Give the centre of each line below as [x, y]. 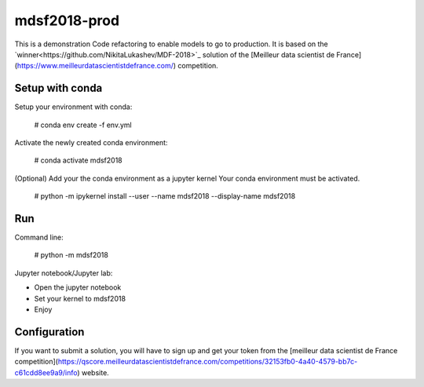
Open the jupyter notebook [78, 287]
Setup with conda [58, 88]
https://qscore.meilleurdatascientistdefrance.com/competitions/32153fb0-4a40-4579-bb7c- [208, 362]
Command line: [39, 237]
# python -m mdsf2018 [71, 255]
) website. [93, 372]
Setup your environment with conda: [73, 107]
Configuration [49, 332]
